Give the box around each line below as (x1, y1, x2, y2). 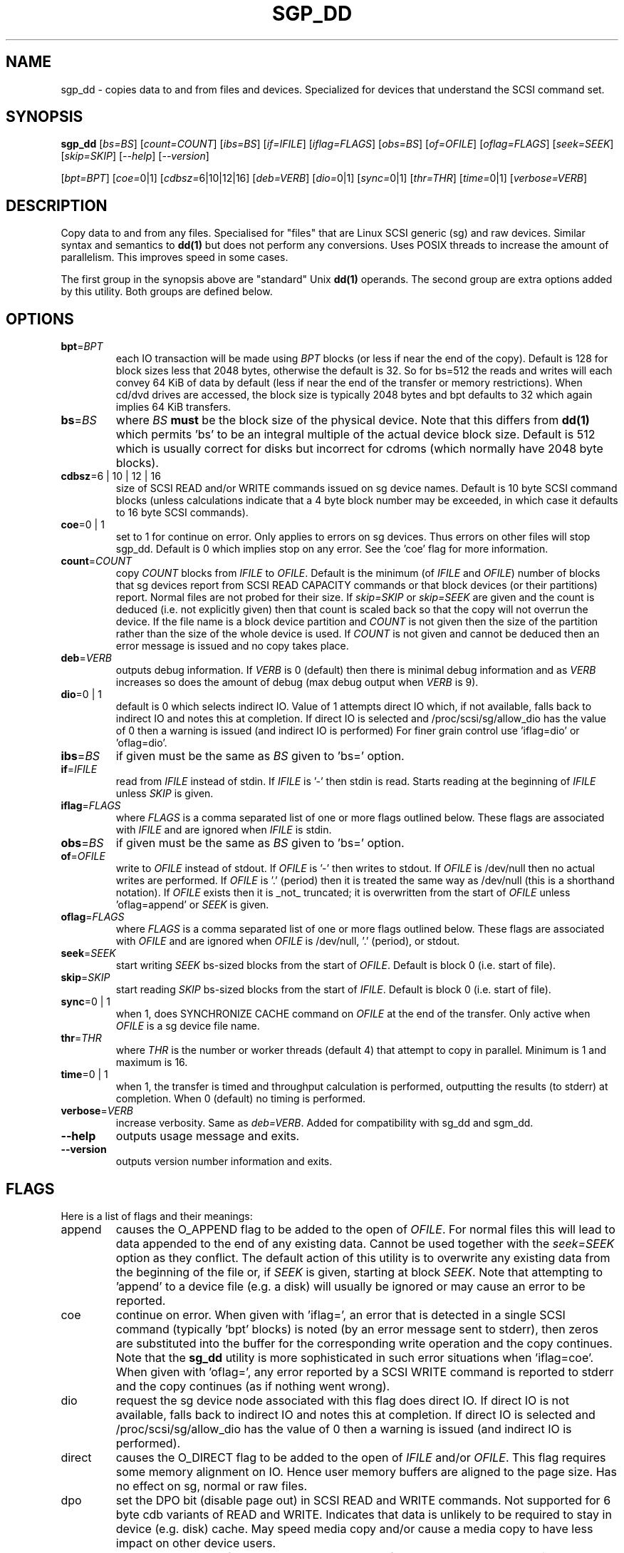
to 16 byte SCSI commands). (115, 506, 249, 519)
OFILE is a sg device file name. (115, 1020, 260, 1032)
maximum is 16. (115, 1056, 188, 1069)
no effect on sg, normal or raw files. (115, 1478, 307, 1493)
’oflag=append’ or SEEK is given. (115, 898, 269, 911)
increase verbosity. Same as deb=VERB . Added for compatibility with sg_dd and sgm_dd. (115, 1117, 534, 1129)
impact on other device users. (115, 1535, 276, 1550)
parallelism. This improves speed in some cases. (61, 251, 288, 264)
